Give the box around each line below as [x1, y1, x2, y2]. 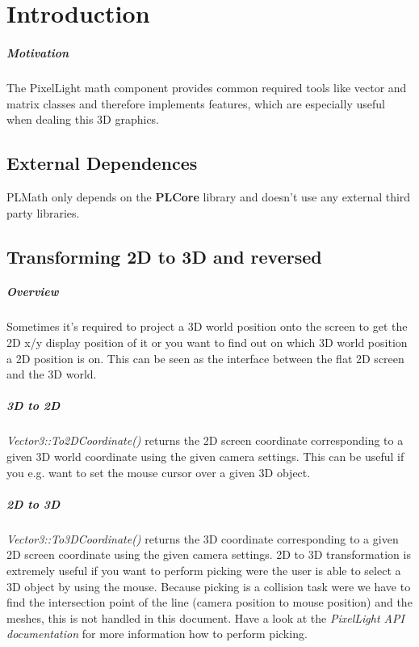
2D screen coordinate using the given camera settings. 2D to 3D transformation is [6, 546, 411, 563]
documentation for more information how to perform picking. [6, 625, 308, 642]
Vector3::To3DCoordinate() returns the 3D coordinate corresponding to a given [6, 530, 399, 547]
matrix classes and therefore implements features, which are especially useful [6, 95, 385, 112]
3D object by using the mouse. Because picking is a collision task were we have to [6, 577, 411, 594]
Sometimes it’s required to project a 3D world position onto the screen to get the [6, 318, 408, 335]
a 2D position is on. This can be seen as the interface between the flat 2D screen [6, 349, 404, 366]
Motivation [6, 44, 69, 61]
